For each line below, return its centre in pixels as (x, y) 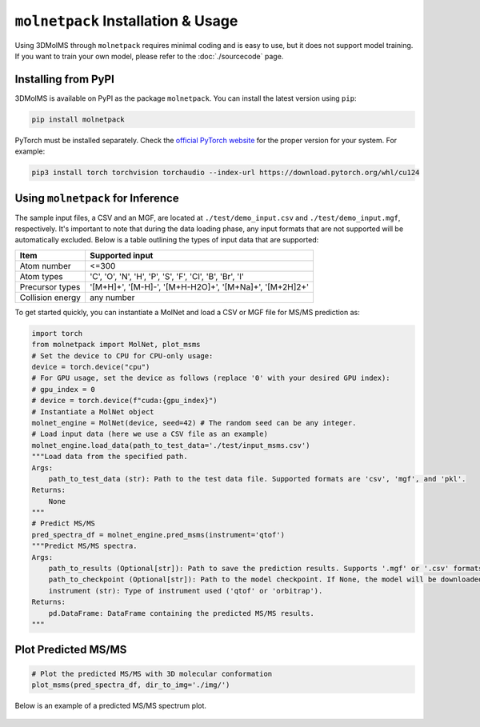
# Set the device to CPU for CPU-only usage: (122, 356)
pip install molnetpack (78, 119)
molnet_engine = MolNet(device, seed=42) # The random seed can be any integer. (194, 423)
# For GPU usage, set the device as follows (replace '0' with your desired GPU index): (211, 378)
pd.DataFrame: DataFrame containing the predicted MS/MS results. (182, 613)
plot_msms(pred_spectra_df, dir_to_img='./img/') (131, 685)
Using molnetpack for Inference (97, 198)
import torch (57, 333)
